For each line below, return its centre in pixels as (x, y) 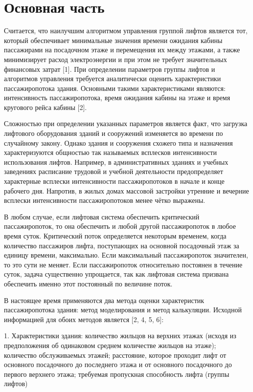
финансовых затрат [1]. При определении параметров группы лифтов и (110, 69)
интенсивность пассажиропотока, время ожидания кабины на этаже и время (117, 98)
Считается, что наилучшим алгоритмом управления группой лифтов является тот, (126, 31)
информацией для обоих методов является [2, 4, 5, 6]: (84, 319)
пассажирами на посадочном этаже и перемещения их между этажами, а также (122, 50)
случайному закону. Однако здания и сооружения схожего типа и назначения (118, 142)
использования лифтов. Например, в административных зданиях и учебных (116, 162)
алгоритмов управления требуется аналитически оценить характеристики (113, 78)
